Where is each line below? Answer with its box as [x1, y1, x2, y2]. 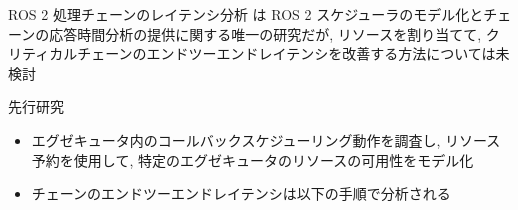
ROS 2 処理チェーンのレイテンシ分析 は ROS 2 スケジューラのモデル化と [8, 4, 484, 24]
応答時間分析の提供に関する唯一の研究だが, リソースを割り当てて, [49, 23, 482, 44]
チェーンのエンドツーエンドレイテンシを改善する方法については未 [77, 43, 510, 64]
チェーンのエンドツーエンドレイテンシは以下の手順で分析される [31, 183, 451, 204]
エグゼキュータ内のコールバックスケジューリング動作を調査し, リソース [31, 129, 501, 150]
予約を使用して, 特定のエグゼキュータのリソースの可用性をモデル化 [31, 149, 474, 170]
